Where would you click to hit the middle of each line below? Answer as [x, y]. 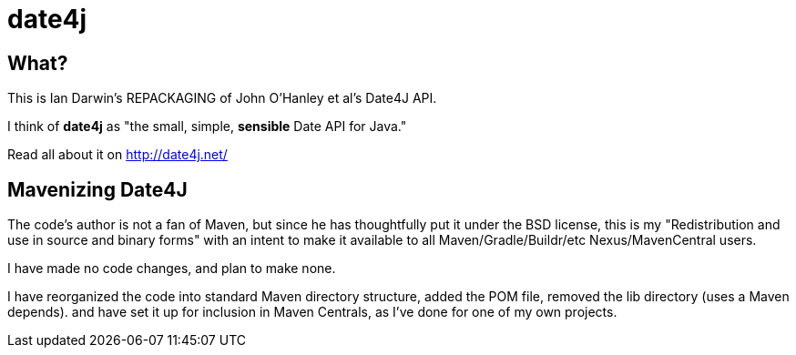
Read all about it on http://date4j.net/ [117, 155]
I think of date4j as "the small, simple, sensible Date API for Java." [207, 127]
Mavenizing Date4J [97, 189]
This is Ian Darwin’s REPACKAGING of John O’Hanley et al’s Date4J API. [222, 98]
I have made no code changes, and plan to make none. [172, 269]
